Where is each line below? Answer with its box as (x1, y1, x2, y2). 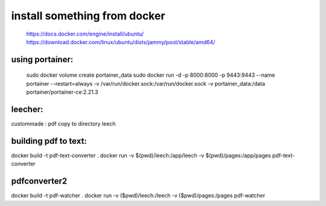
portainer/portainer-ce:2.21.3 (26, 88, 98, 96)
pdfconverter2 (11, 176, 68, 187)
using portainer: (11, 54, 74, 65)
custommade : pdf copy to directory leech (11, 120, 116, 127)
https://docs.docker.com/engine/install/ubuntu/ (26, 30, 144, 37)
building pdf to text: (11, 136, 87, 146)
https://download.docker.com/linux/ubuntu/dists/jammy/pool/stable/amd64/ (26, 38, 216, 45)
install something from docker (11, 9, 165, 22)
